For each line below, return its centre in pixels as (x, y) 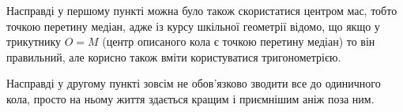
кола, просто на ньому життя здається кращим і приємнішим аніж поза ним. (190, 98)
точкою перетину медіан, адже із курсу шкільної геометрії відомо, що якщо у (193, 26)
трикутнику (34, 41)
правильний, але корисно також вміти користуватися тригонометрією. (174, 56)
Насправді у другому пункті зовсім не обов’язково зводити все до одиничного (194, 83)
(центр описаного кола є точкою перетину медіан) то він (239, 41)
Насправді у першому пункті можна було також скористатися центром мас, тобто (202, 10)
